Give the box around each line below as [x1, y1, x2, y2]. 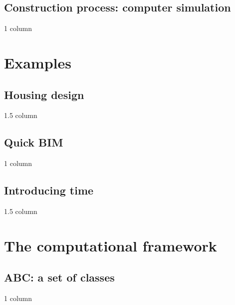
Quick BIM [4, 134, 63, 150]
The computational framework [4, 235, 217, 255]
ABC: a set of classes [4, 269, 115, 285]
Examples [4, 52, 71, 72]
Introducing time [4, 182, 94, 198]
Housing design [4, 86, 84, 102]
